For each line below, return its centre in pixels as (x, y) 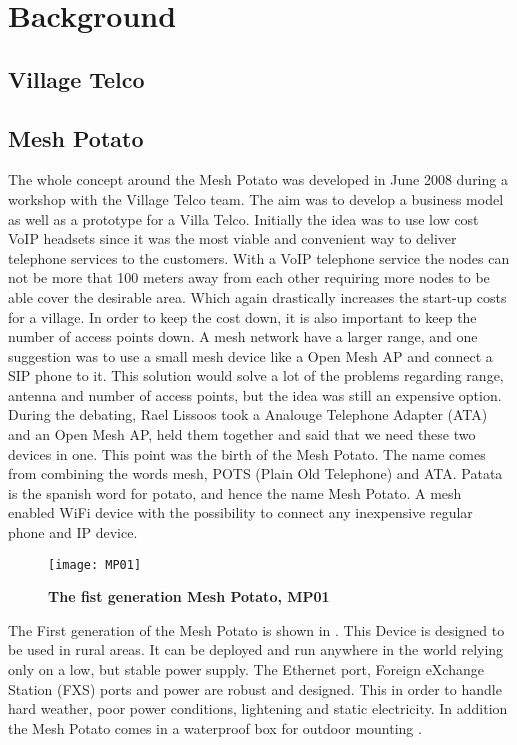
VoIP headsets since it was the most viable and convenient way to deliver (232, 238)
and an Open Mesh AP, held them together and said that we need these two (242, 434)
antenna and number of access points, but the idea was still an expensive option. (255, 394)
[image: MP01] (95, 564)
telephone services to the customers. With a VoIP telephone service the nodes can (259, 257)
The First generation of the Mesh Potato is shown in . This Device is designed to (256, 629)
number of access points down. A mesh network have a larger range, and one (243, 336)
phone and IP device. (73, 532)
